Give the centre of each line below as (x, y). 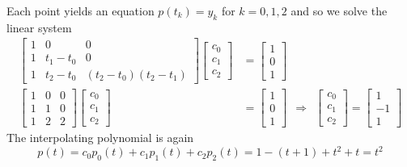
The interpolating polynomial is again (100, 138)
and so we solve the (339, 10)
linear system (39, 27)
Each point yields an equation (81, 10)
